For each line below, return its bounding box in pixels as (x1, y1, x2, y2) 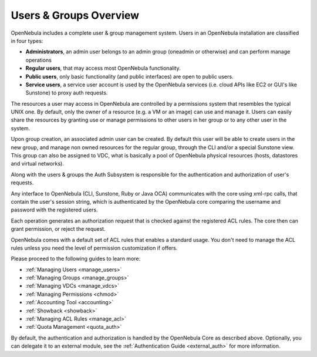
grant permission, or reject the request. (11, 225, 106, 233)
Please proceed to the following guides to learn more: (11, 255, 141, 262)
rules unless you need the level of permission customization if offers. (11, 244, 178, 251)
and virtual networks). (11, 160, 64, 167)
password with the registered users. (11, 206, 98, 214)
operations (25, 56, 52, 63)
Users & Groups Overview (11, 9, 140, 22)
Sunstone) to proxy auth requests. (25, 89, 108, 96)
